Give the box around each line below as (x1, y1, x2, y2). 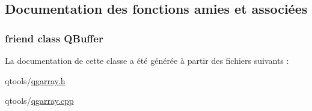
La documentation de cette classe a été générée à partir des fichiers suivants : (5, 54, 289, 66)
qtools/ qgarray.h (5, 74, 66, 87)
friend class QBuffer (5, 30, 103, 45)
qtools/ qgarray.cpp (5, 94, 74, 107)
